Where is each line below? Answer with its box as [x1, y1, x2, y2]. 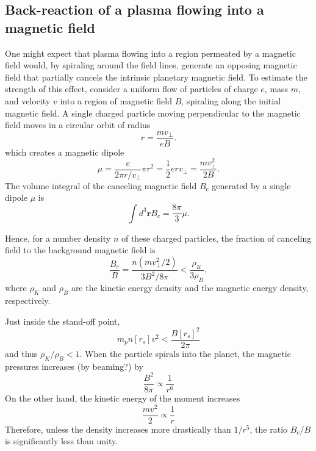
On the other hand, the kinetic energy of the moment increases [5, 391, 240, 404]
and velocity [5, 94, 51, 107]
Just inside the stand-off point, [5, 314, 120, 327]
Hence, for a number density [5, 231, 111, 244]
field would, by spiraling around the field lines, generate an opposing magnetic [5, 59, 297, 71]
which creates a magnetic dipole [5, 145, 124, 158]
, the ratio [250, 422, 288, 435]
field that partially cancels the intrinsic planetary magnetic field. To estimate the [5, 70, 307, 83]
